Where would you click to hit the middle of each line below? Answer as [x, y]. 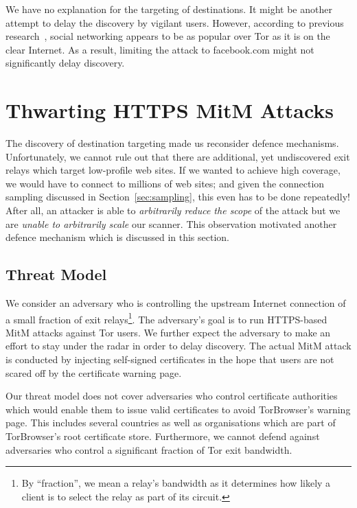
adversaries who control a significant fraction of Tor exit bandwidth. [149, 449]
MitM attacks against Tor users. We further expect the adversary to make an [168, 332]
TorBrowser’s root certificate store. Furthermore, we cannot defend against [163, 436]
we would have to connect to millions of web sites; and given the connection [165, 183]
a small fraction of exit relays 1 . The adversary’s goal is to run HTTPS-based [166, 318]
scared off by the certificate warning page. [94, 372]
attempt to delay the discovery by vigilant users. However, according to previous [175, 22]
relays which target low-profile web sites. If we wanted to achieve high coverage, [173, 170]
